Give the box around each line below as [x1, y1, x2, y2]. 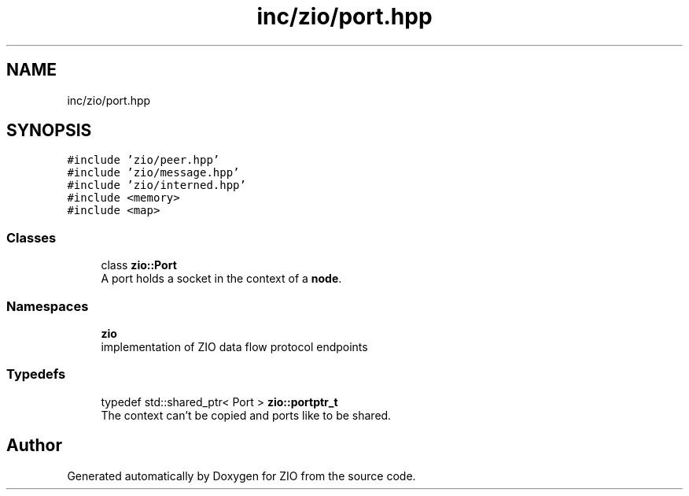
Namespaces [6, 298, 89, 314]
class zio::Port [101, 258, 177, 272]
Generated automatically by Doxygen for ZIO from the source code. [67, 468, 416, 483]
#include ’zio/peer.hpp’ [67, 154, 220, 167]
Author [6, 435, 62, 456]
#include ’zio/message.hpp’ [67, 166, 240, 180]
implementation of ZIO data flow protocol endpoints [101, 339, 368, 353]
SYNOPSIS [6, 120, 92, 141]
